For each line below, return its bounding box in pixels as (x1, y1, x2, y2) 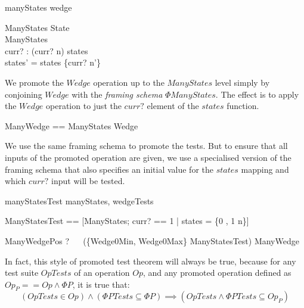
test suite (5, 266, 39, 279)
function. (227, 99, 259, 112)
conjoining (5, 88, 42, 100)
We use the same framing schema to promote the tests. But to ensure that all (5, 139, 288, 152)
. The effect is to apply (215, 88, 299, 100)
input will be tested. (51, 175, 125, 187)
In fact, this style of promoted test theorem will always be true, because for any (5, 254, 296, 267)
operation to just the (46, 99, 122, 112)
